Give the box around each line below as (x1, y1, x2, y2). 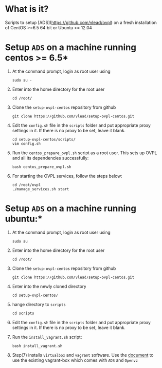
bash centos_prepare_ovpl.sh (12, 164, 72, 169)
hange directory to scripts (12, 301, 66, 307)
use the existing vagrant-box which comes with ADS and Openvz (12, 357, 138, 363)
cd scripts (12, 311, 35, 316)
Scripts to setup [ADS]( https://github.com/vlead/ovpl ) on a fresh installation (5, 20, 157, 25)
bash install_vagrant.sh (12, 343, 63, 348)
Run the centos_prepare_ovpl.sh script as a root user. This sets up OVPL (12, 150, 157, 156)
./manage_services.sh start (12, 186, 69, 191)
